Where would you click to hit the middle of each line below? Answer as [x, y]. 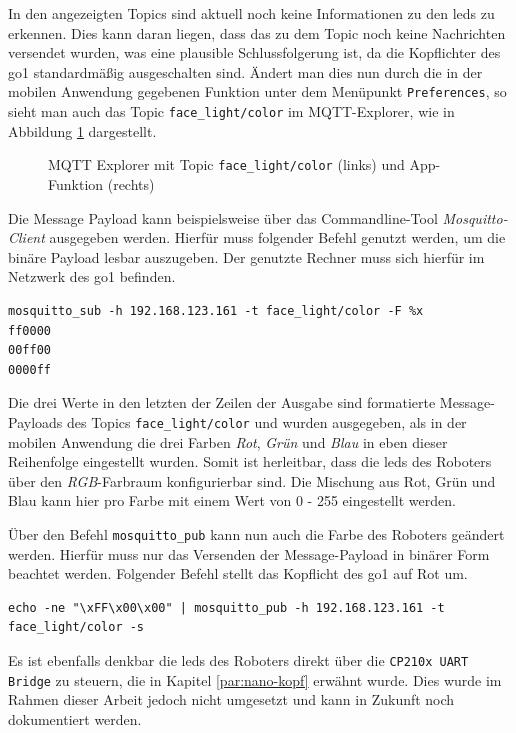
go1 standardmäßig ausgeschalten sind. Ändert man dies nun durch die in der [245, 71]
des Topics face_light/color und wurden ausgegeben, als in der [266, 421]
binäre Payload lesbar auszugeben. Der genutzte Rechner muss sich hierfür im [246, 256]
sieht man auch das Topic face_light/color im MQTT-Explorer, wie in [231, 111]
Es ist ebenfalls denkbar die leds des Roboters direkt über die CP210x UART [238, 659]
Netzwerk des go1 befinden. [92, 276]
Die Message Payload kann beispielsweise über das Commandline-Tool [223, 217]
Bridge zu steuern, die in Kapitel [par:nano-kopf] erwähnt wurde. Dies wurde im [255, 679]
